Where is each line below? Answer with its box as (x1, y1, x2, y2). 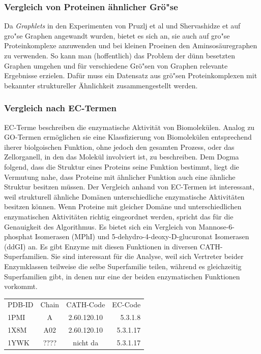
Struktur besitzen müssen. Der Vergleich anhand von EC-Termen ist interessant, (4, 181, 254, 192)
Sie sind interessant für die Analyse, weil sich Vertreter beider (51, 251, 244, 262)
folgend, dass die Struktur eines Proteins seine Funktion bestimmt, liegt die (4, 161, 239, 172)
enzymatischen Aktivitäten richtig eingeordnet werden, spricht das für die (4, 211, 234, 221)
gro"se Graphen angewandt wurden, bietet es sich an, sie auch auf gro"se (4, 30, 230, 41)
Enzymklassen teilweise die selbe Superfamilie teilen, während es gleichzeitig (4, 261, 242, 271)
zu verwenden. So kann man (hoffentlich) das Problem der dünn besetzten (4, 50, 235, 60)
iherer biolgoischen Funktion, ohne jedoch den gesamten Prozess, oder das (4, 141, 235, 152)
